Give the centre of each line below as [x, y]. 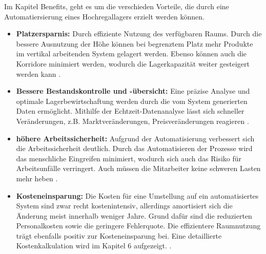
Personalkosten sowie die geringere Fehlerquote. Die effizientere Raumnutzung [138, 226]
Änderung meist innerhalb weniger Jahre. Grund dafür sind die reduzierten [134, 215]
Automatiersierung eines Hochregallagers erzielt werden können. [104, 16]
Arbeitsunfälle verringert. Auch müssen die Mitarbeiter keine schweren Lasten [138, 168]
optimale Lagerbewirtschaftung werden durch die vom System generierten [132, 101]
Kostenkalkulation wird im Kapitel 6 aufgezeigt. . [94, 246]
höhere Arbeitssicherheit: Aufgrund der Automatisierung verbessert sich [135, 138]
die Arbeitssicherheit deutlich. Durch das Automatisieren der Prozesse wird [134, 148]
